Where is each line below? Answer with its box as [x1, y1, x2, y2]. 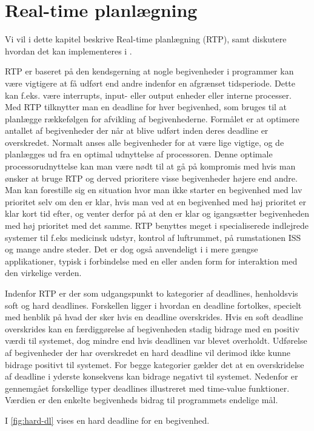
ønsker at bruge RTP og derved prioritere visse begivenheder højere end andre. [5, 171, 298, 184]
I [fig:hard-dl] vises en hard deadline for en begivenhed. [5, 413, 210, 426]
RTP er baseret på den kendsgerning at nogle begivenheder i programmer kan [5, 65, 294, 77]
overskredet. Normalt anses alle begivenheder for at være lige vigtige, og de [5, 136, 284, 148]
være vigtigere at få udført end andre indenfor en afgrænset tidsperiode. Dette [5, 76, 295, 89]
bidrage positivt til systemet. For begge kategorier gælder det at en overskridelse [5, 358, 304, 370]
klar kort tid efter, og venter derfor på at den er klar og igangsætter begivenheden [5, 207, 310, 220]
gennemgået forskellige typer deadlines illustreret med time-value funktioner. [5, 381, 290, 394]
